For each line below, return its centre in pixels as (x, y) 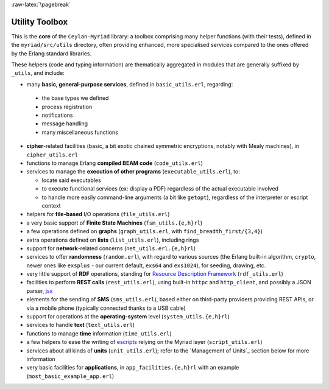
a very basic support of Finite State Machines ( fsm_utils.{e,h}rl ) (115, 223)
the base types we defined (75, 98)
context (51, 205)
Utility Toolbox (40, 22)
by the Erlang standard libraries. (51, 53)
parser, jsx (40, 291)
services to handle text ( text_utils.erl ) (81, 325)
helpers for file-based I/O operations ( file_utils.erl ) (98, 214)
